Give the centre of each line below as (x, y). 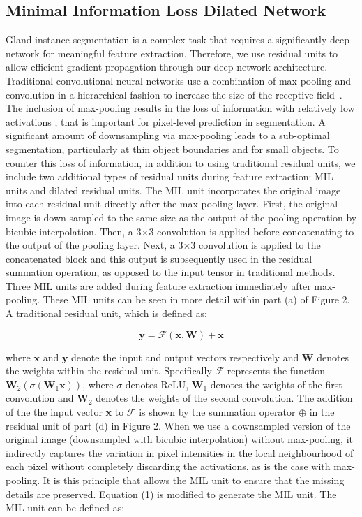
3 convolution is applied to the (256, 245)
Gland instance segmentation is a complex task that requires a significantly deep (178, 39)
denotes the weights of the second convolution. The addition (224, 398)
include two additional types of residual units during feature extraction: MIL (169, 176)
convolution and (40, 398)
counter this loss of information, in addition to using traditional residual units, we (181, 162)
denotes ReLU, (157, 384)
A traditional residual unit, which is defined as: (106, 313)
